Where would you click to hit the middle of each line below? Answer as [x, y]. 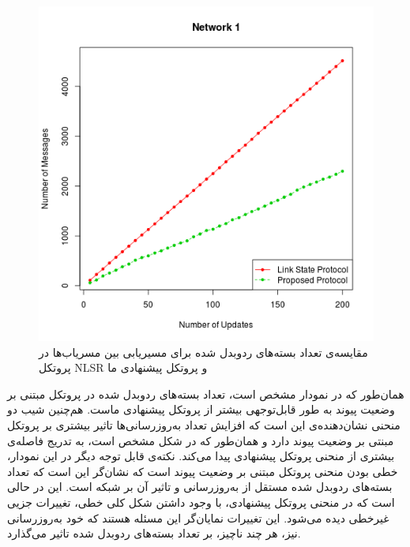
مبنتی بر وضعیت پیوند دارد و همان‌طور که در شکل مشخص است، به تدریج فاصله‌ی [201, 440]
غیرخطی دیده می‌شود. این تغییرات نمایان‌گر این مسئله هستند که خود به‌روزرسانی [198, 517]
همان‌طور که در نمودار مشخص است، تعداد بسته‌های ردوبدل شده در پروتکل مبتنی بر [206, 393]
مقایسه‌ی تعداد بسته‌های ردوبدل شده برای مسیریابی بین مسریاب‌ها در [203, 352]
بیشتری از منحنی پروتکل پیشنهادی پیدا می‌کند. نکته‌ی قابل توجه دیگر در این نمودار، [201, 456]
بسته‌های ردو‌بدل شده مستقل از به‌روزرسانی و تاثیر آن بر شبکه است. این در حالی [200, 487]
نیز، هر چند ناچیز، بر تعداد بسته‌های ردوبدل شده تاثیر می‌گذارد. [154, 533]
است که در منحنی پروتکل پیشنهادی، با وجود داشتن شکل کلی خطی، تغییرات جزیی [201, 502]
